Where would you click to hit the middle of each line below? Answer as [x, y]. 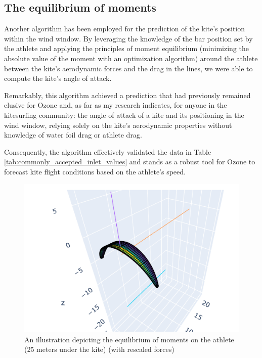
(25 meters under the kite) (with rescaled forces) [99, 349]
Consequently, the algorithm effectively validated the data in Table [108, 151]
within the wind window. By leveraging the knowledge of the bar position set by [128, 38]
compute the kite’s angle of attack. [58, 78]
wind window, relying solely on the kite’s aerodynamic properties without [118, 125]
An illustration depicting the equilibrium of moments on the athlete [129, 339]
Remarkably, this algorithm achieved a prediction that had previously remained [127, 95]
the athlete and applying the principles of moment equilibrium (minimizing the [126, 48]
